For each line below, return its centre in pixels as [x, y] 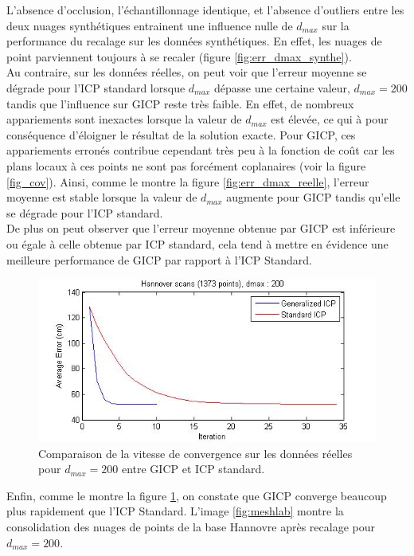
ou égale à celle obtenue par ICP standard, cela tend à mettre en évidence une [197, 243]
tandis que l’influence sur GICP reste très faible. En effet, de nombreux [180, 103]
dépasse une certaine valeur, [282, 87]
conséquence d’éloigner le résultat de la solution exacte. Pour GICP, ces [181, 134]
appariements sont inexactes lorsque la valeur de [124, 119]
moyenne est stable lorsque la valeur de [102, 197]
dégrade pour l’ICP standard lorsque [96, 87]
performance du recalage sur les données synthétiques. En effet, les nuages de [194, 41]
